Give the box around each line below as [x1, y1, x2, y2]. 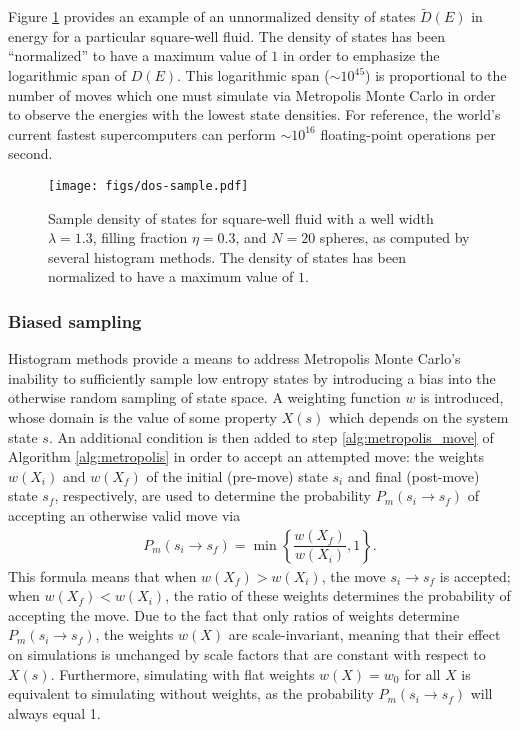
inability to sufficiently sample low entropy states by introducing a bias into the [8, 367, 496, 388]
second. [8, 143, 53, 164]
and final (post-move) [347, 465, 480, 486]
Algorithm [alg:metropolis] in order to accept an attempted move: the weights [8, 446, 484, 467]
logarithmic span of [8, 65, 126, 85]
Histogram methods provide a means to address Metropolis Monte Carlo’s [8, 348, 461, 369]
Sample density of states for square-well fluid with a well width [48, 207, 434, 228]
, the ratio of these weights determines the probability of [165, 585, 511, 606]
